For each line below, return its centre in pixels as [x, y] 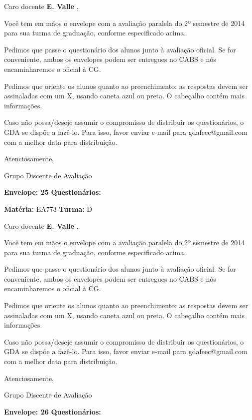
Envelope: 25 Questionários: [53, 192]
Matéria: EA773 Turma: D [48, 209]
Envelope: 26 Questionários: [53, 411]
